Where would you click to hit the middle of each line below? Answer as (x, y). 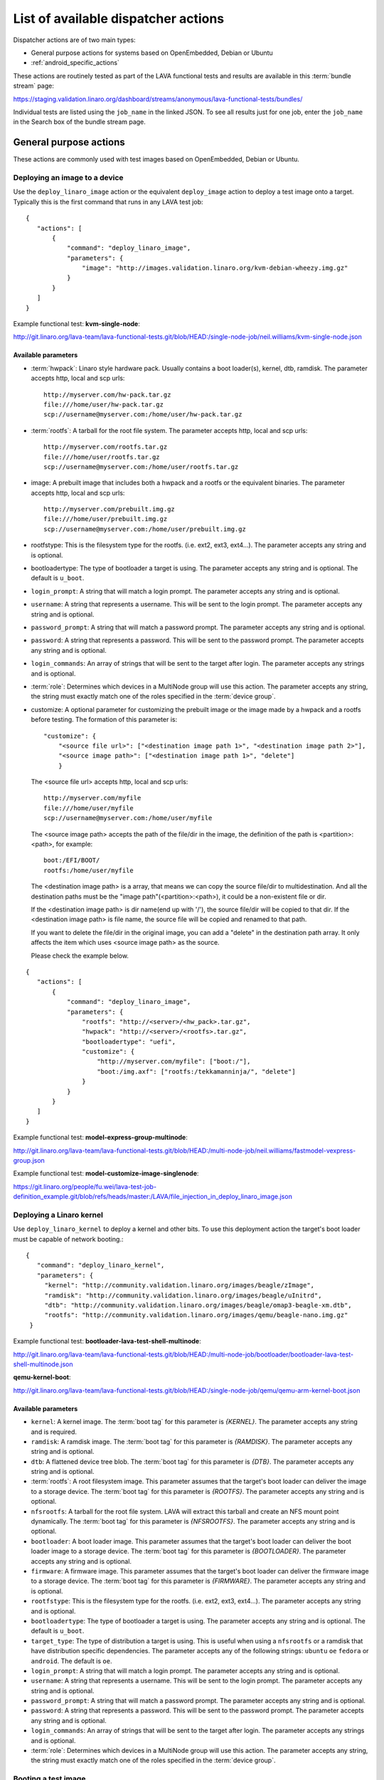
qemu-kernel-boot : (42, 1377)
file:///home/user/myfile (89, 808)
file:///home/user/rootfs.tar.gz (102, 457)
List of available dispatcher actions (119, 19)
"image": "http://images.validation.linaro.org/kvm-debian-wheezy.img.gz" (215, 268)
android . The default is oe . (71, 1661)
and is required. (54, 1432)
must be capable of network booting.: (68, 1239)
